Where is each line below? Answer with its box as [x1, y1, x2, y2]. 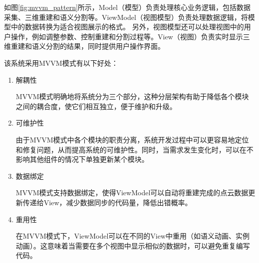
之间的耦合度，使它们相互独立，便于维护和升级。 [15, 101, 177, 111]
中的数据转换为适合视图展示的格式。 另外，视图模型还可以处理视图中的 [10, 21, 244, 32]
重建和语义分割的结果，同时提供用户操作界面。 [10, 41, 165, 51]
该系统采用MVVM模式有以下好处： [4, 57, 118, 68]
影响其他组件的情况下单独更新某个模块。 [15, 154, 149, 164]
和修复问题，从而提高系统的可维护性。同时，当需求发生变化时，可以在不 [15, 144, 254, 154]
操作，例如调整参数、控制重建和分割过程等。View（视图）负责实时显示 [10, 31, 243, 41]
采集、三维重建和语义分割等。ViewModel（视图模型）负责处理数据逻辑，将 [4, 11, 248, 22]
